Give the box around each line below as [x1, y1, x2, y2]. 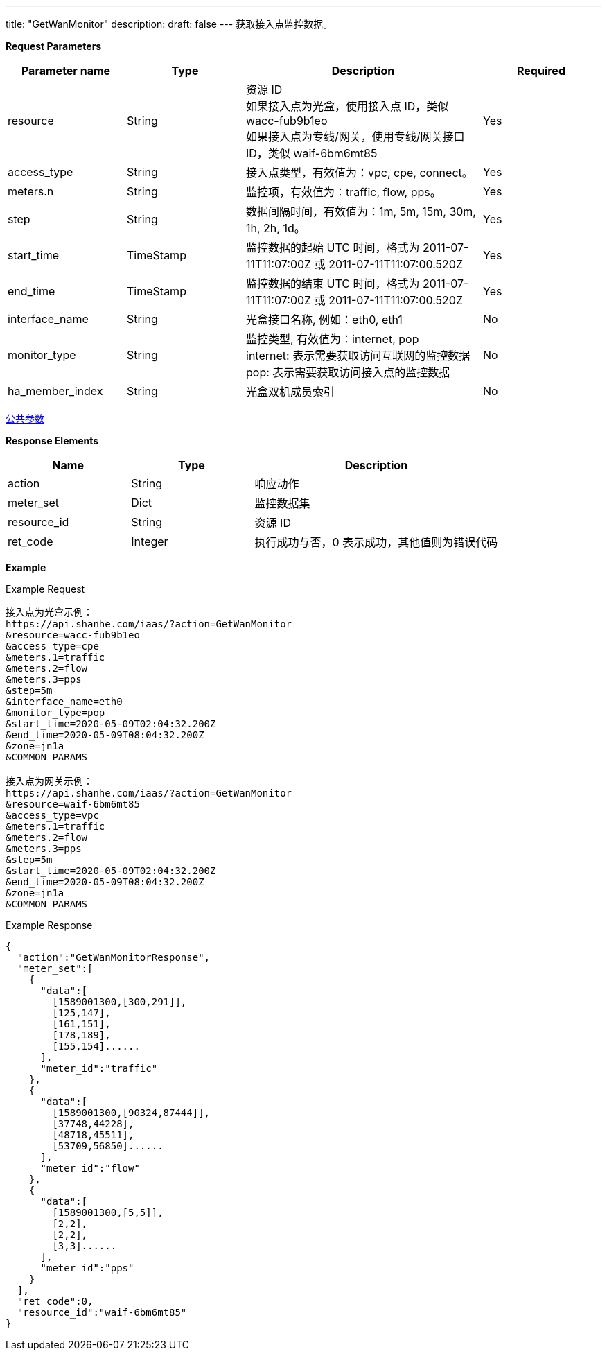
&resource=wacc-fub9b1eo [6, 629, 140, 641]
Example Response [6, 919, 93, 931]
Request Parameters [6, 40, 102, 52]
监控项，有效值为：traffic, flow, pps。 [246, 185, 441, 199]
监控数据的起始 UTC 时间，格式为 [246, 241, 420, 254]
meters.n [8, 184, 54, 198]
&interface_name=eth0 [6, 696, 123, 707]
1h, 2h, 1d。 [246, 221, 306, 235]
